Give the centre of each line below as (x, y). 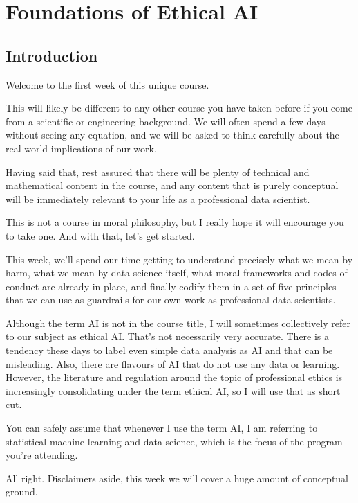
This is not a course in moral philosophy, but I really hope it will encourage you (175, 222)
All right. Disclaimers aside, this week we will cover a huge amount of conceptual (177, 478)
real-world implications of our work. (81, 148)
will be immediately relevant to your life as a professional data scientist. (158, 198)
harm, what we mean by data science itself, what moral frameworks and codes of (177, 273)
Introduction (52, 55)
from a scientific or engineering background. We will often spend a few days (166, 121)
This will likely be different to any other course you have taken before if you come (179, 108)
